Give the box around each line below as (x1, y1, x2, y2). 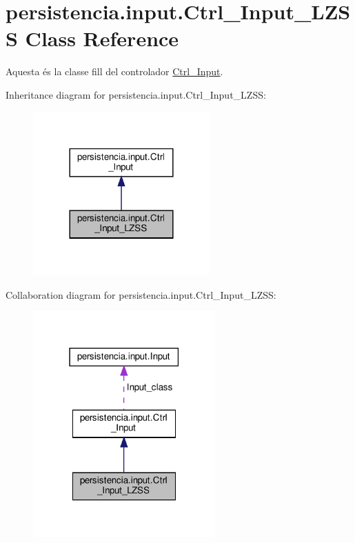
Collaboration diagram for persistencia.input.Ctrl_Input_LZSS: (6, 287, 276, 302)
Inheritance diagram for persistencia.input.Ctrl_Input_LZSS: (6, 87, 266, 101)
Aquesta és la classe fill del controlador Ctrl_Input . (6, 64, 223, 79)
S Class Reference (6, 24, 179, 52)
